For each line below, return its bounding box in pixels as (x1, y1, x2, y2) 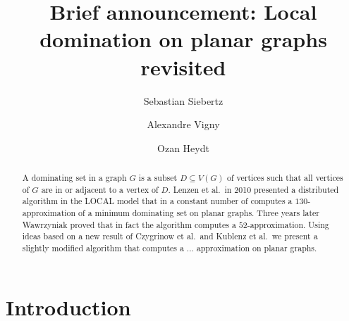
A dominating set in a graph (22, 172, 127, 184)
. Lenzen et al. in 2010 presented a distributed (168, 183, 339, 195)
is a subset (138, 172, 178, 184)
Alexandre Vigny (147, 117, 220, 132)
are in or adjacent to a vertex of (41, 183, 159, 195)
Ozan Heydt (157, 140, 209, 155)
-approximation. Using (247, 218, 329, 230)
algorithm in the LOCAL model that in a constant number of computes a (22, 195, 293, 207)
